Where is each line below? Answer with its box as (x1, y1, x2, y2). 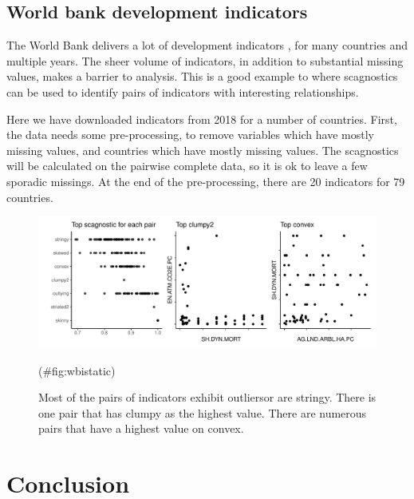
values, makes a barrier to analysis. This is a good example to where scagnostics (6, 68, 398, 85)
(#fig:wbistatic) (38, 362, 116, 378)
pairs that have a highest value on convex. (38, 420, 244, 437)
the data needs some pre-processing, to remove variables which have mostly (6, 126, 374, 143)
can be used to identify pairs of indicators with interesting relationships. (6, 83, 359, 100)
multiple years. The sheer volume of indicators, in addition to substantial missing (6, 52, 404, 69)
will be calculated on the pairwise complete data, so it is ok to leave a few (6, 157, 368, 174)
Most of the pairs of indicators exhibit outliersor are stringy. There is (38, 389, 377, 406)
